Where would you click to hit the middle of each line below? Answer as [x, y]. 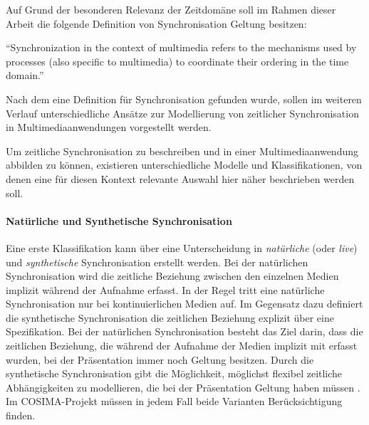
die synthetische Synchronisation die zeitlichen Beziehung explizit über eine [170, 317]
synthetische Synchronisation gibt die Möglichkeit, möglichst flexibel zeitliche [174, 373]
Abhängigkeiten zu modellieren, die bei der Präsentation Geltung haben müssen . [183, 387]
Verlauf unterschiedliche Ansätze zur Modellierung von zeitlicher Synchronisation [182, 113]
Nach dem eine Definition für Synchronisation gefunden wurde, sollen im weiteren [184, 99]
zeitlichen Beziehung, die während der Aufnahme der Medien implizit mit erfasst [182, 346]
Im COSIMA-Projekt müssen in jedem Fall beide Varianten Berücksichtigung [174, 401]
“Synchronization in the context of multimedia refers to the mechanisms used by [181, 47]
